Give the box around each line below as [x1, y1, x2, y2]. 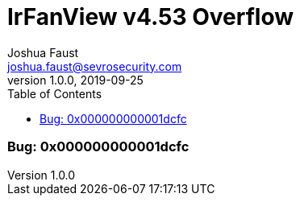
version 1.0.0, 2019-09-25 [7, 72, 144, 87]
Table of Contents [7, 86, 102, 101]
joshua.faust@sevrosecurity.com [7, 59, 182, 73]
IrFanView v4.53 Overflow [7, 3, 294, 31]
